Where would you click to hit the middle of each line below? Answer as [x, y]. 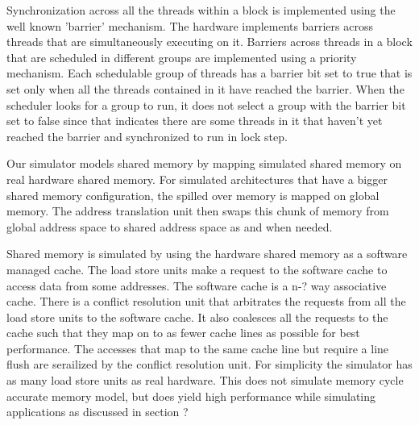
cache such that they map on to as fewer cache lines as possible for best [183, 333]
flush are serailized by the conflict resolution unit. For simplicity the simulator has [209, 364]
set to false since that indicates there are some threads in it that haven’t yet [195, 121]
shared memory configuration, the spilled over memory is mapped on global [193, 195]
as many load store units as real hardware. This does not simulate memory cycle [205, 380]
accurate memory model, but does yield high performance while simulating [191, 396]
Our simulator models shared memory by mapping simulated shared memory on [204, 163]
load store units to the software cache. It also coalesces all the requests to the [197, 317]
